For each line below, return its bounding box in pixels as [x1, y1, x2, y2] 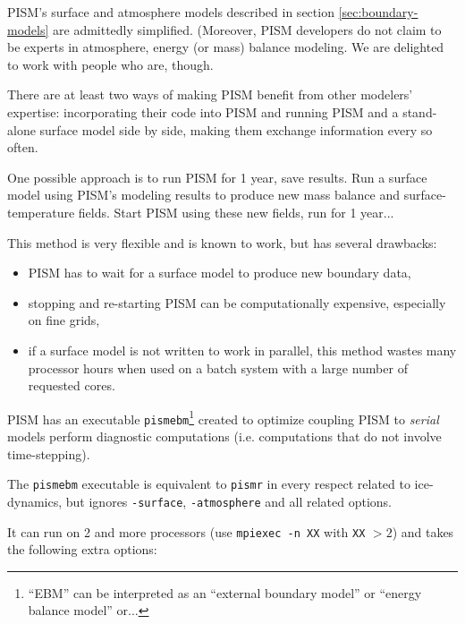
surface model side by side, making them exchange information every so [39, 120, 433, 139]
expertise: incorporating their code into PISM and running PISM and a [7, 102, 399, 121]
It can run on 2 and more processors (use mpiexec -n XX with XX [7, 522, 366, 541]
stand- [402, 102, 437, 121]
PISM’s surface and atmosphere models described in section [7, 3, 334, 21]
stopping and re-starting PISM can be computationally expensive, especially [28, 293, 446, 312]
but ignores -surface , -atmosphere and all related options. [65, 492, 392, 510]
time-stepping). [7, 444, 90, 463]
